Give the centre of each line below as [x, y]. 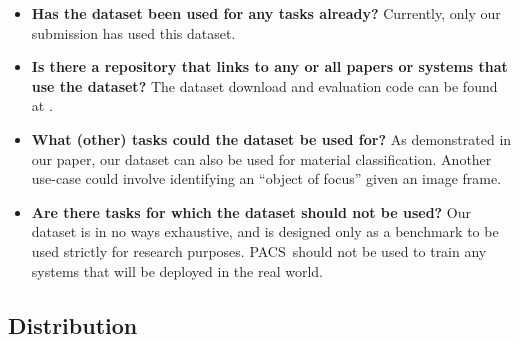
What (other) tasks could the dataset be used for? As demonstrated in [271, 138]
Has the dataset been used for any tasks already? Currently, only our [266, 13]
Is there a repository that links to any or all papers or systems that [269, 66]
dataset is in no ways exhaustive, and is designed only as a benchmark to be [265, 231]
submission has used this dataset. [133, 32]
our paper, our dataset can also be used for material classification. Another [261, 158]
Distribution [73, 324]
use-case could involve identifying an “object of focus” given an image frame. [266, 178]
